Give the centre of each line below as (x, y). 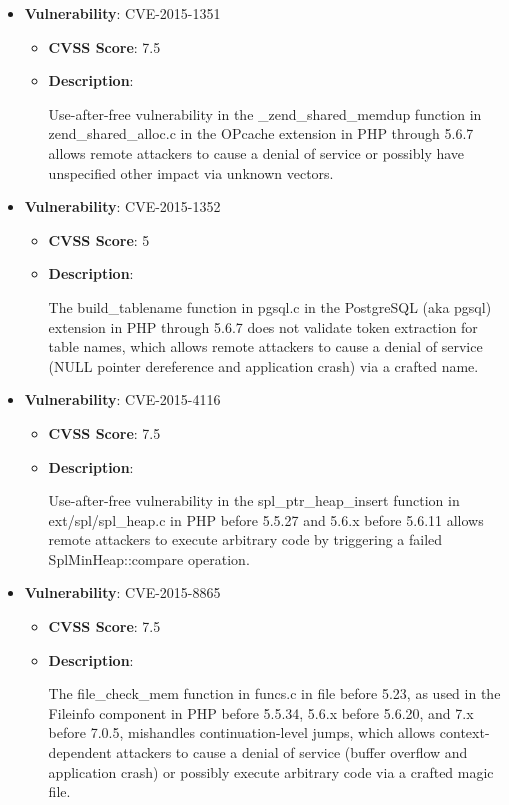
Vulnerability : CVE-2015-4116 (122, 399)
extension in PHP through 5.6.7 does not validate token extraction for (263, 326)
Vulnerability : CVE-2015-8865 (122, 592)
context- (464, 732)
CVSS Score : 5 (99, 239)
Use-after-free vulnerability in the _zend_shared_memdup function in (265, 113)
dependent (80, 752)
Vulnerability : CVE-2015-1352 (122, 206)
